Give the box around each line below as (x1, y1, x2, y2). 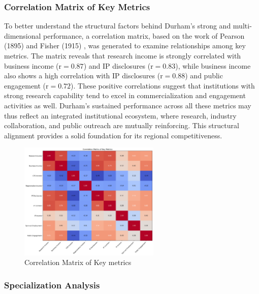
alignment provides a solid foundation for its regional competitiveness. (4, 130, 222, 140)
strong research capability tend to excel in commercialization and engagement (4, 90, 246, 101)
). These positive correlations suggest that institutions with (71, 80, 255, 91)
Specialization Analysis (4, 278, 100, 291)
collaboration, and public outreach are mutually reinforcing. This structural (4, 120, 239, 131)
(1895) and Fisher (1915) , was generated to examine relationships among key (4, 40, 246, 51)
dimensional (4, 30, 41, 41)
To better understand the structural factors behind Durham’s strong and (4, 20, 231, 31)
